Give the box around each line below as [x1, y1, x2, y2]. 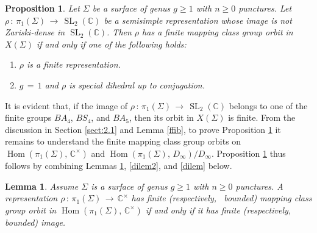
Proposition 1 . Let [5, 2, 80, 14]
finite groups [5, 111, 52, 124]
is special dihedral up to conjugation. [69, 78, 205, 91]
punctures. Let [238, 2, 292, 14]
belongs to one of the [229, 99, 308, 112]
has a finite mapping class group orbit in [142, 26, 293, 38]
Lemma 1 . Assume [5, 179, 79, 192]
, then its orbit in [129, 111, 194, 124]
